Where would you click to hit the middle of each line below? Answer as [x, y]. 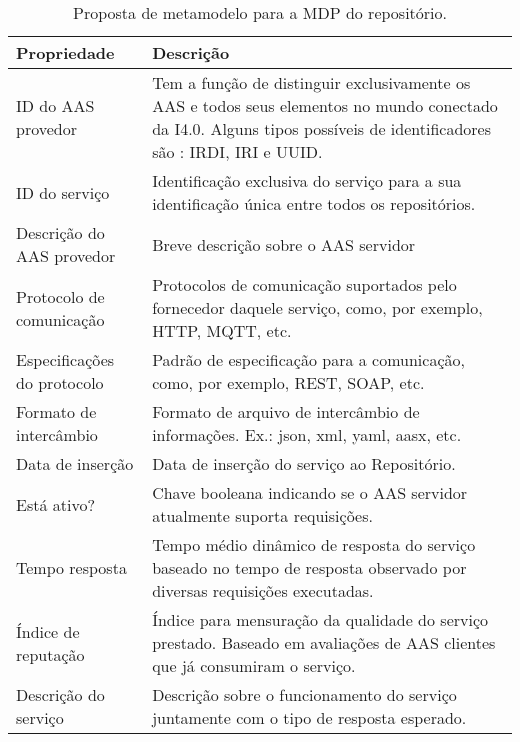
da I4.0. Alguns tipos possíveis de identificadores [321, 128]
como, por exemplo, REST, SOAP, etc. [288, 382]
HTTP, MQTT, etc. [222, 330]
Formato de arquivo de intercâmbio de [286, 411]
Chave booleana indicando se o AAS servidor [310, 492]
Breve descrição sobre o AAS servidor [284, 244]
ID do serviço [63, 192]
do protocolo [60, 382]
